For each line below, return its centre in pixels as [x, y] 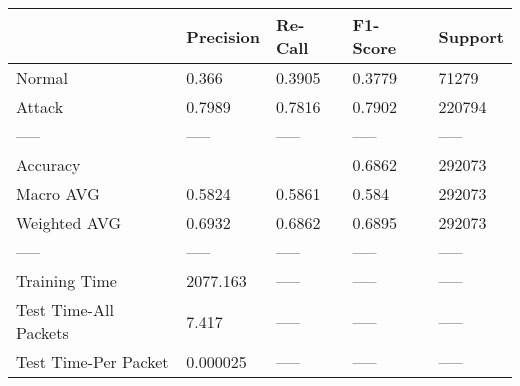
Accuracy [48, 164]
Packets [42, 332]
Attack [40, 106]
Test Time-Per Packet [92, 361]
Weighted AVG [69, 222]
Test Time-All [65, 309]
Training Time [66, 280]
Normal [42, 77]
